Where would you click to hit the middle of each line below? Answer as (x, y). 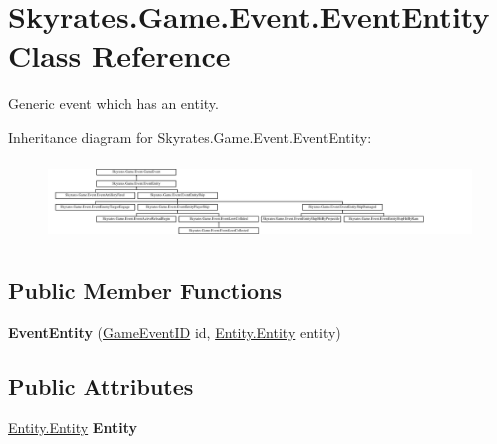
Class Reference (119, 55)
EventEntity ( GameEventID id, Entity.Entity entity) (174, 331)
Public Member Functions (145, 289)
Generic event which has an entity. (113, 103)
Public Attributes (101, 385)
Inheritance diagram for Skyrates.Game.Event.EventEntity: (190, 136)
